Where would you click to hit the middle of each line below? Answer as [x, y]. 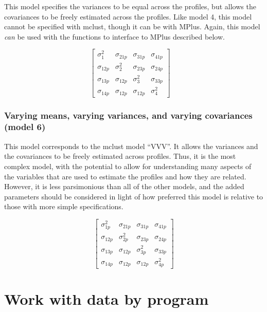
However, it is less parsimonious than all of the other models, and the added [124, 186]
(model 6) [25, 127]
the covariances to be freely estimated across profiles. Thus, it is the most [120, 156]
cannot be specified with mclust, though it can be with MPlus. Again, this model [132, 26]
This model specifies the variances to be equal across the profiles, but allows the [130, 6]
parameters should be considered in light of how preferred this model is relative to [134, 196]
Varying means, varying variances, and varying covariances [128, 115]
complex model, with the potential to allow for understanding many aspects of [128, 166]
